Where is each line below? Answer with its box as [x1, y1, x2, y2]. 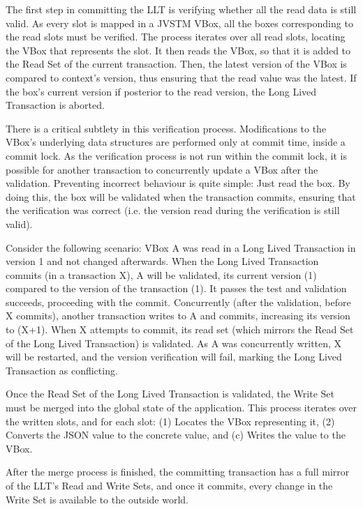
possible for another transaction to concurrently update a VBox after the [6, 162, 318, 176]
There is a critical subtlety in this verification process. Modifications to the [6, 121, 327, 135]
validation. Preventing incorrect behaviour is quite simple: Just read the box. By [6, 176, 350, 190]
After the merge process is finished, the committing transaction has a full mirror [6, 464, 350, 479]
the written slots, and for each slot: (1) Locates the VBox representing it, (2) [6, 413, 335, 428]
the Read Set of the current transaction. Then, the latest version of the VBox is [6, 56, 347, 71]
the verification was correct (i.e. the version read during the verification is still [6, 203, 340, 218]
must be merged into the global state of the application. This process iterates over [6, 400, 357, 415]
